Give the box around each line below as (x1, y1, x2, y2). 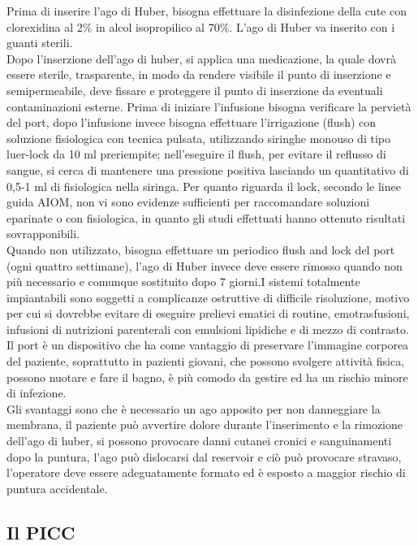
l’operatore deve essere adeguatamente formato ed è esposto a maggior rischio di (6, 464, 406, 481)
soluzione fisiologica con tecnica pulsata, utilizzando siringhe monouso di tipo (6, 129, 390, 146)
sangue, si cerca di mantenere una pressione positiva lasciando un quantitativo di (6, 161, 409, 178)
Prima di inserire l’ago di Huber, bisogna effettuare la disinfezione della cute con (6, 2, 407, 19)
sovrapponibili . (6, 225, 80, 242)
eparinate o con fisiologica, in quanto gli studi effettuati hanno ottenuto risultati (6, 209, 406, 226)
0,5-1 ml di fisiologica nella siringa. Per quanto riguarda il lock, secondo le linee (6, 177, 401, 194)
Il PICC (6, 519, 75, 544)
